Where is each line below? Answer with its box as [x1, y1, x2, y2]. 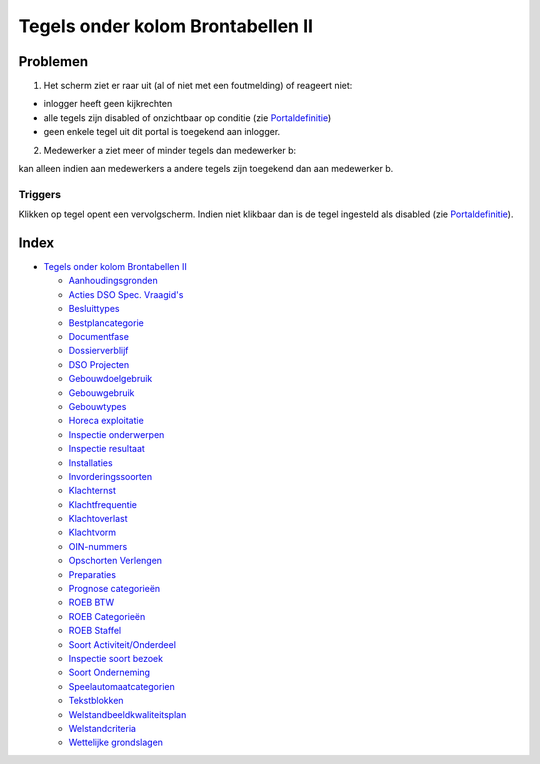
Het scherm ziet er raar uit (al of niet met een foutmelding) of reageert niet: [43, 80, 353, 92]
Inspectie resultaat [68, 443, 145, 455]
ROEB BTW [68, 596, 115, 609]
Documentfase [68, 331, 130, 343]
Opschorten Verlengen [68, 555, 163, 567]
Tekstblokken [68, 695, 124, 707]
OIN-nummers [68, 540, 128, 552]
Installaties [68, 456, 114, 469]
